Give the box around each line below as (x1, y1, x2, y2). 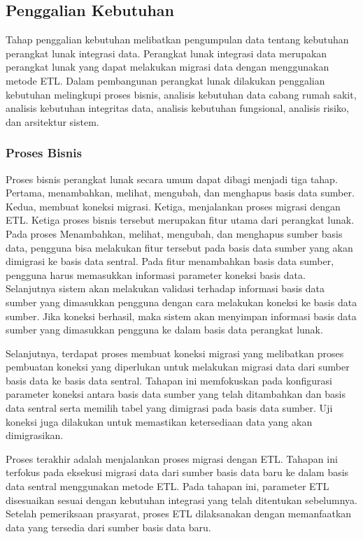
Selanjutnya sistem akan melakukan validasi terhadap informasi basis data (6, 281, 325, 296)
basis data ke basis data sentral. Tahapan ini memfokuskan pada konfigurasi (6, 373, 332, 387)
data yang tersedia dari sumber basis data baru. (6, 519, 211, 534)
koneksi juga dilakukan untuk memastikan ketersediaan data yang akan (6, 414, 313, 429)
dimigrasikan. (6, 428, 64, 443)
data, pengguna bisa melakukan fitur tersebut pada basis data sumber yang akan (6, 240, 353, 254)
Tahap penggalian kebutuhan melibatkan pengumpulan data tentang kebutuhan (6, 32, 349, 47)
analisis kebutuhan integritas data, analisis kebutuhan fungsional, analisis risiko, (6, 101, 349, 115)
